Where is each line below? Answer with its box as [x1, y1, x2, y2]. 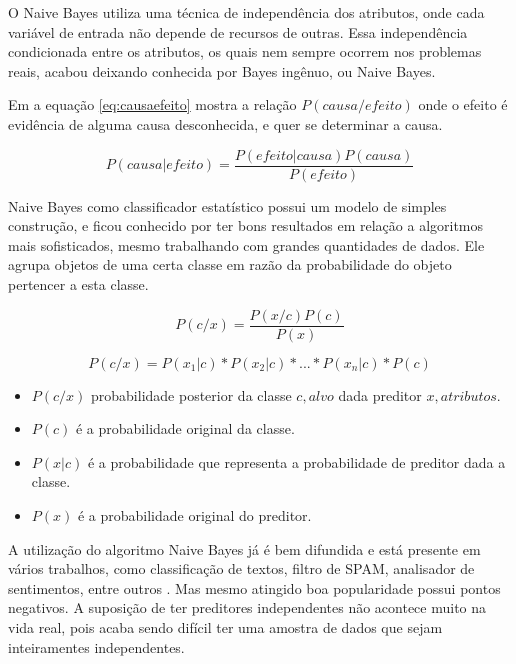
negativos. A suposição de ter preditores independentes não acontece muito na [8, 597, 487, 618]
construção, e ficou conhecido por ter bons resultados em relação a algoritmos [8, 215, 484, 236]
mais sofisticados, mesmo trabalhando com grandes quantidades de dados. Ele [8, 234, 485, 255]
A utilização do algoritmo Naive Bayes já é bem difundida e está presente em [8, 538, 481, 559]
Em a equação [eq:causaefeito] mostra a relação [8, 94, 297, 115]
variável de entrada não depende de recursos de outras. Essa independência [8, 21, 468, 42]
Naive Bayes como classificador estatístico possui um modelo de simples [8, 195, 447, 216]
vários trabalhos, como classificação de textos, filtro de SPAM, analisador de [8, 558, 475, 579]
